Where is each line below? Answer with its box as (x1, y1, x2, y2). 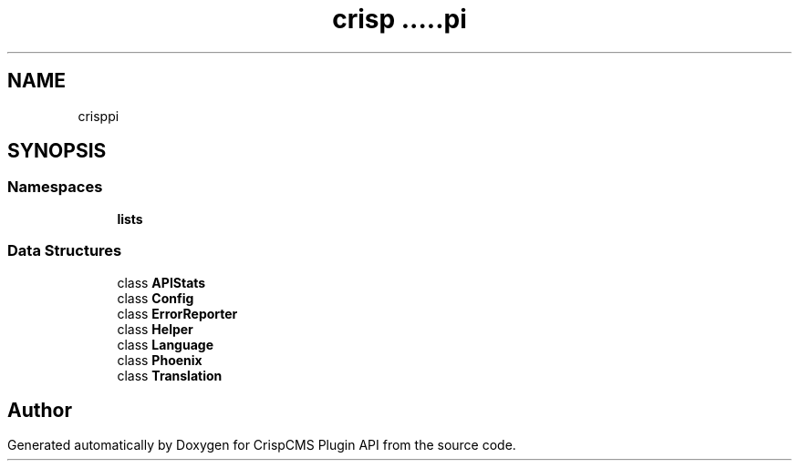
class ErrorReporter (117, 305, 238, 321)
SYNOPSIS (7, 139, 107, 163)
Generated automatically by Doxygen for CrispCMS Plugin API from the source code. (7, 437, 516, 453)
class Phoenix (117, 351, 202, 368)
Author (7, 398, 72, 422)
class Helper (117, 320, 193, 337)
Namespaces (7, 178, 103, 197)
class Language (117, 336, 213, 352)
